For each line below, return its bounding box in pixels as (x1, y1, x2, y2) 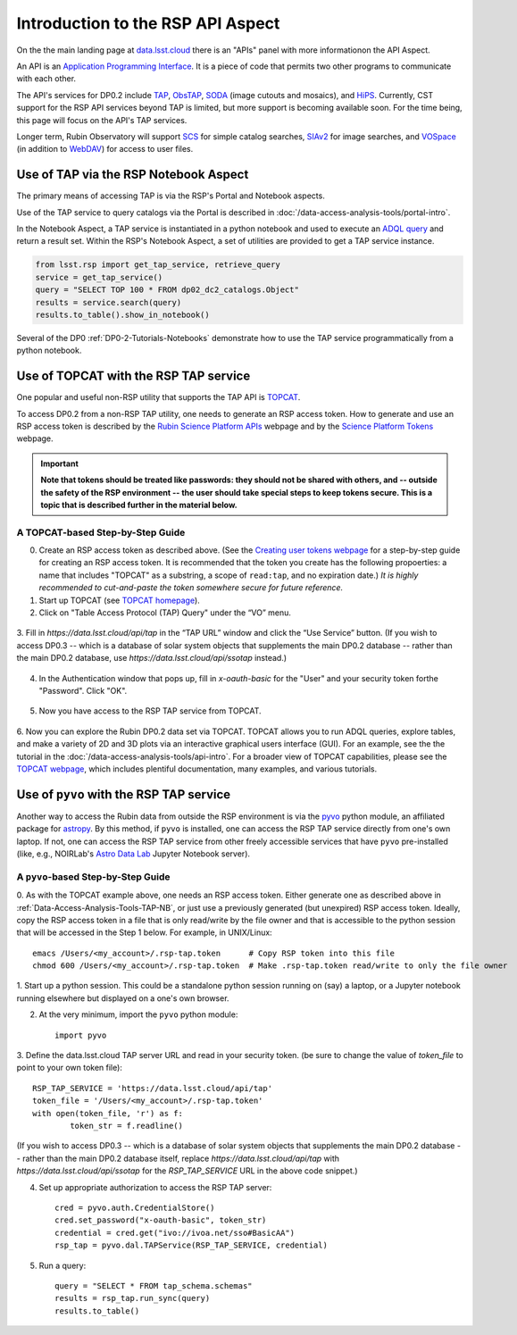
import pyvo (54, 1030, 107, 1040)
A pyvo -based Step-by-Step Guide (16, 871, 171, 883)
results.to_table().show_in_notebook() (35, 309, 210, 320)
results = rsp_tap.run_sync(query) (54, 1293, 211, 1304)
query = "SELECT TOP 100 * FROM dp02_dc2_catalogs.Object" (35, 285, 299, 295)
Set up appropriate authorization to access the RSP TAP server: (38, 1181, 272, 1192)
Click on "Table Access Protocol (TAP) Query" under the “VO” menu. (38, 607, 292, 618)
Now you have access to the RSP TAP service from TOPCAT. (38, 705, 263, 716)
